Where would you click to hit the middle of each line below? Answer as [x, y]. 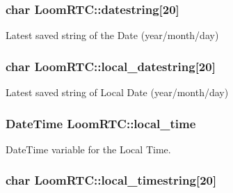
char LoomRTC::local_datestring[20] [111, 66]
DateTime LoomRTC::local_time [101, 123]
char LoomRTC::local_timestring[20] [111, 180]
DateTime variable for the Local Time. [88, 149]
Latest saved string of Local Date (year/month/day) [117, 92]
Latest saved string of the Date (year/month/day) [112, 35]
